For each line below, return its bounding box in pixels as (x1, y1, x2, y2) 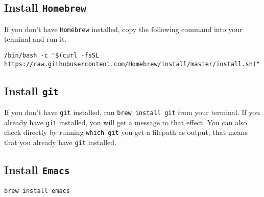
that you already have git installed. (4, 137, 116, 148)
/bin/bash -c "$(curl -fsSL (4, 52, 100, 60)
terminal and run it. (4, 34, 67, 44)
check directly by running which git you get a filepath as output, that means (4, 127, 248, 137)
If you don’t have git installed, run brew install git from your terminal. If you (4, 107, 260, 118)
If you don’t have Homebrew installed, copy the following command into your (4, 23, 243, 34)
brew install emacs (4, 187, 70, 194)
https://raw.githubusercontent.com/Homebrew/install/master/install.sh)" (4, 60, 260, 68)
